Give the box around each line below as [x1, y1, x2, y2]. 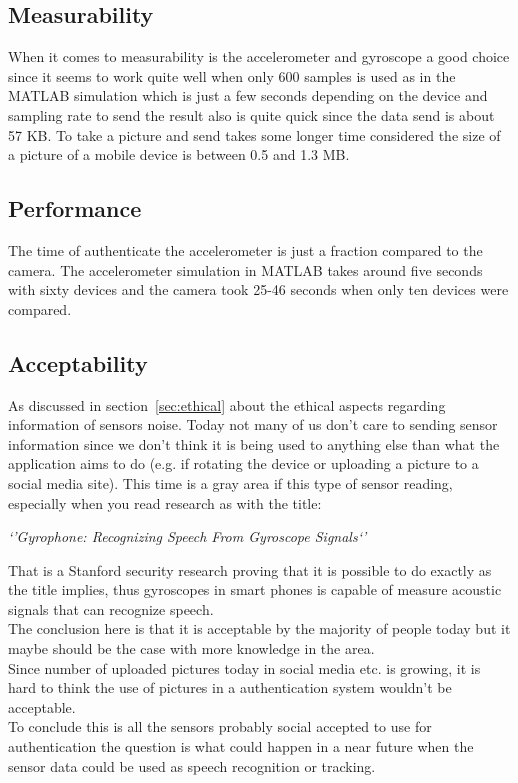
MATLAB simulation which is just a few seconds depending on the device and [8, 85, 488, 106]
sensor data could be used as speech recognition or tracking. [8, 755, 376, 776]
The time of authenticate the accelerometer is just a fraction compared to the [8, 239, 483, 260]
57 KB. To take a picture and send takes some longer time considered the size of [8, 124, 501, 145]
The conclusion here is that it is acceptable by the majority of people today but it [8, 618, 511, 639]
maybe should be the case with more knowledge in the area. [8, 638, 375, 659]
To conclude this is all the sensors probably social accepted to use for [8, 716, 432, 737]
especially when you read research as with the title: [8, 492, 322, 513]
